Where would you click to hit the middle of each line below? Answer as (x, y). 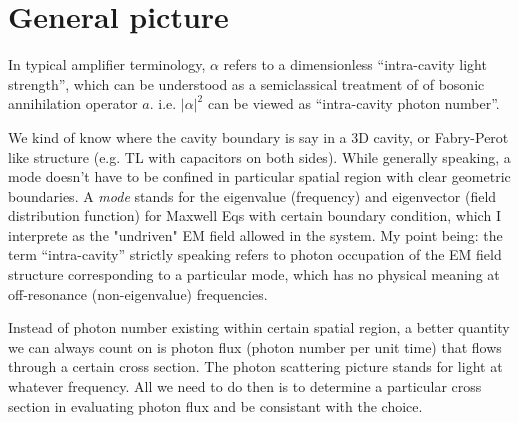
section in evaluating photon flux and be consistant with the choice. (215, 405)
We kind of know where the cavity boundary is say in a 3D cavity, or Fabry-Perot (258, 136)
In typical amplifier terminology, (107, 64)
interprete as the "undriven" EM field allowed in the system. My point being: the (255, 234)
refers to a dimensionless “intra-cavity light (355, 64)
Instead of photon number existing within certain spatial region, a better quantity (259, 327)
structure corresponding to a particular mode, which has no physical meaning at (254, 274)
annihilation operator (73, 103)
